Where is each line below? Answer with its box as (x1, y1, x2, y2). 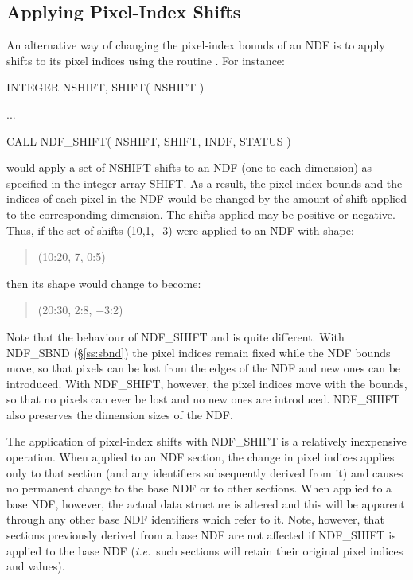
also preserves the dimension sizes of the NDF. (6, 406, 233, 422)
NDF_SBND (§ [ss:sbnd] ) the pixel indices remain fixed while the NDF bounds (6, 344, 391, 360)
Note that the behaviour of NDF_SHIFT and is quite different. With (6, 328, 345, 344)
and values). (6, 558, 65, 574)
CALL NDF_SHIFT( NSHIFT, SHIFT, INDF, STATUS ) (6, 132, 291, 149)
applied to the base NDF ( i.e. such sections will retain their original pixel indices (6, 542, 403, 559)
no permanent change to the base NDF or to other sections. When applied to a (6, 480, 392, 496)
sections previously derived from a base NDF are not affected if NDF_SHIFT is (6, 527, 396, 543)
